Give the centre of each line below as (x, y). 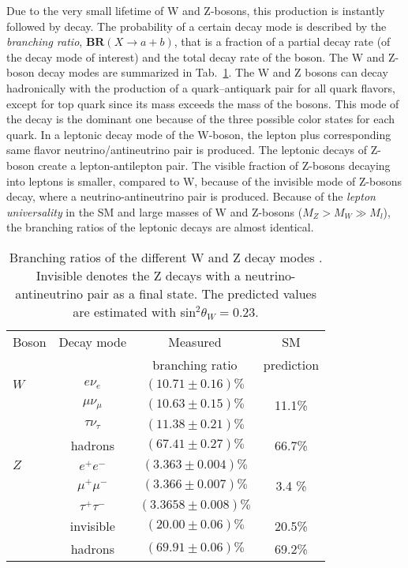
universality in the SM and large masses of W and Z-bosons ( (155, 211)
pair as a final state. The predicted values (202, 293)
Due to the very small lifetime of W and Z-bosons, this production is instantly (196, 10)
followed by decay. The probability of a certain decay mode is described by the (197, 26)
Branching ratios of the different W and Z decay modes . (166, 257)
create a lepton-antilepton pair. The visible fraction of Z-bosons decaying (214, 165)
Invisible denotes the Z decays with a (138, 275)
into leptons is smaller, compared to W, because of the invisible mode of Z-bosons (204, 181)
